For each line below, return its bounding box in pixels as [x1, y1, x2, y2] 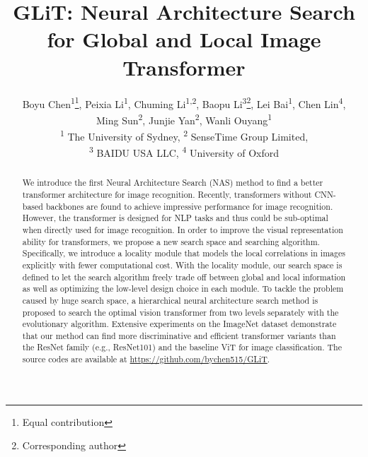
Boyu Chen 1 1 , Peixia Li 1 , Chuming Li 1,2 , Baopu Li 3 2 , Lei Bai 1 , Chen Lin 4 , [22, 94, 346, 111]
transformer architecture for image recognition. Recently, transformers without [22, 188, 312, 200]
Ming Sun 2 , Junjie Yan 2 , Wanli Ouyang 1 [96, 110, 272, 127]
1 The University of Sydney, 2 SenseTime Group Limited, [59, 127, 309, 143]
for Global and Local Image [47, 25, 321, 54]
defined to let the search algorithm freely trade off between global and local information [22, 271, 346, 283]
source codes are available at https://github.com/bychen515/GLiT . [22, 353, 270, 365]
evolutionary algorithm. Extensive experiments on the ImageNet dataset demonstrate [22, 318, 337, 330]
